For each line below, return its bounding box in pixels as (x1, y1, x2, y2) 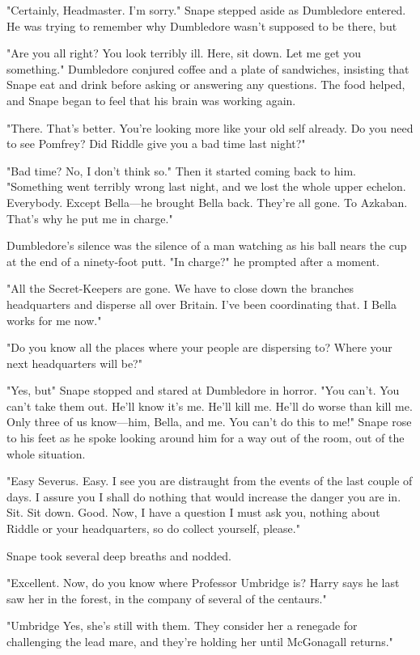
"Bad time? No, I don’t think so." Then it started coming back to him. (6, 162, 357, 179)
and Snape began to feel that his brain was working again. (6, 91, 296, 108)
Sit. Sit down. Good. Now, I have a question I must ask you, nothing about (6, 504, 380, 521)
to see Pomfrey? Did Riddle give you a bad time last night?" (6, 135, 306, 152)
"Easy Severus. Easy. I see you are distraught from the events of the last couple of (6, 472, 413, 489)
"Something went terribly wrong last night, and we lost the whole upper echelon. (6, 178, 406, 195)
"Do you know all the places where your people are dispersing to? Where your (6, 339, 392, 356)
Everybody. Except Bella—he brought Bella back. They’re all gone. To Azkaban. (6, 193, 408, 210)
